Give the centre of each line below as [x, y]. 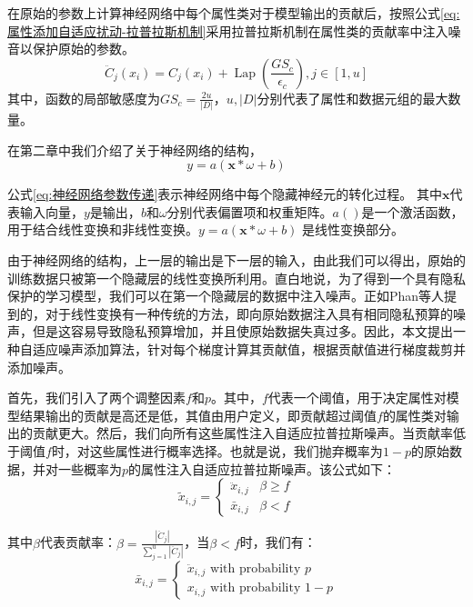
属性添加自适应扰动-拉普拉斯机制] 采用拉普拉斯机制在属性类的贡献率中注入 [228, 30]
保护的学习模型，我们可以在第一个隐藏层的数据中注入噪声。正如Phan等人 [226, 296]
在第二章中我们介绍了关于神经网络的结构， [135, 149]
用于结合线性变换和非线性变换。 [103, 229]
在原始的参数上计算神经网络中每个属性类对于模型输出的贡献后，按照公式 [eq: [234, 13]
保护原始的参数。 [83, 49]
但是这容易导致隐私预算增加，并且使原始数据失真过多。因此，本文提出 [242, 331]
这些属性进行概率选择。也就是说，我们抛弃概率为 [236, 451]
